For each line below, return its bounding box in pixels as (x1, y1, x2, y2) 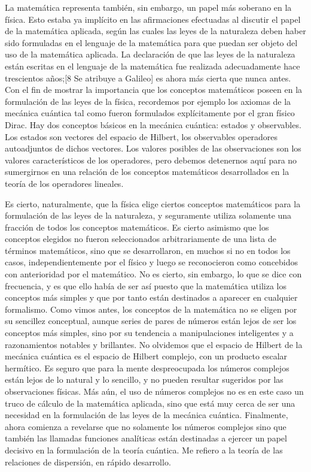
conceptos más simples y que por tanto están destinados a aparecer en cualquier (5, 291, 298, 304)
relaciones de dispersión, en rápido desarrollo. (5, 455, 171, 468)
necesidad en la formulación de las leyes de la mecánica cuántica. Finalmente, (5, 409, 288, 421)
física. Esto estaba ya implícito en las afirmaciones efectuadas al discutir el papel (5, 13, 301, 25)
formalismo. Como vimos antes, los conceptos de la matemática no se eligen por (5, 302, 297, 315)
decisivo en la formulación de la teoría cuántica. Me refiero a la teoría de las (5, 443, 283, 456)
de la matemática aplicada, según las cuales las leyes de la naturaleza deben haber (5, 25, 306, 37)
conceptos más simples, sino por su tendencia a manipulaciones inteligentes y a (5, 326, 294, 339)
